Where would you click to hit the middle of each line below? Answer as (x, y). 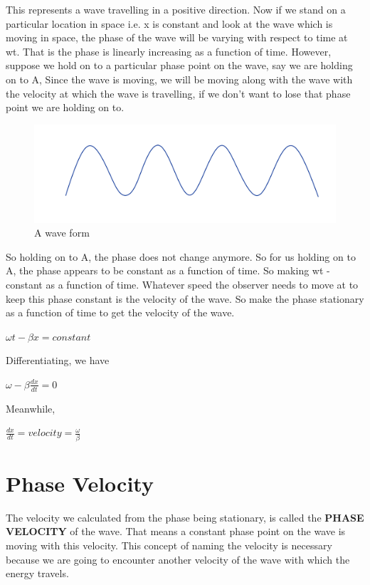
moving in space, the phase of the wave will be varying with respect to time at (177, 37)
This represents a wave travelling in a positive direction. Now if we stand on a (176, 9)
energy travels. (37, 573)
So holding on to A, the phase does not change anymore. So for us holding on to (181, 256)
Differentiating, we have (58, 360)
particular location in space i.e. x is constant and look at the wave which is (169, 23)
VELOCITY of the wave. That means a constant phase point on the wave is (176, 531)
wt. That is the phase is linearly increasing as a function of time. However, (169, 51)
